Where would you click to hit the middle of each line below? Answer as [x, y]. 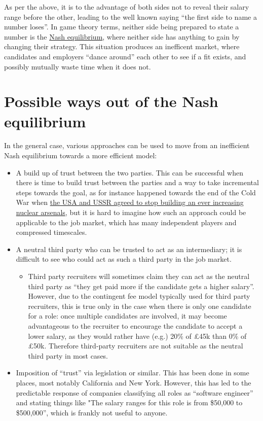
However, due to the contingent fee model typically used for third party [139, 296]
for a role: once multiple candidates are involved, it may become [127, 316]
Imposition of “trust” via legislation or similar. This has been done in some [133, 373]
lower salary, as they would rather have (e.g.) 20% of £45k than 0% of [137, 336]
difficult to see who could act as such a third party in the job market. [124, 259]
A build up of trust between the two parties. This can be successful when [129, 172]
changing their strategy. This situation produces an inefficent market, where [122, 46]
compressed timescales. [51, 232]
